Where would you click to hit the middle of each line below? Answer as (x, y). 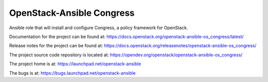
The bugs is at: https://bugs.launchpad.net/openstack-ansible (72, 73)
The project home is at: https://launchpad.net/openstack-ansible (75, 64)
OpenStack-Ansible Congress (72, 13)
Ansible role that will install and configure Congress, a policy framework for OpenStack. (99, 28)
